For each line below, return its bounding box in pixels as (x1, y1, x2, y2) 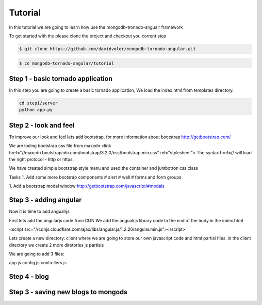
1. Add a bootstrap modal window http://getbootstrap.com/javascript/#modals (9, 183, 164, 189)
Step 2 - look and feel (9, 121, 75, 129)
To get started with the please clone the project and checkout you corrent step (9, 33, 166, 39)
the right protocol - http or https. (9, 157, 74, 162)
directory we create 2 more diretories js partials (9, 242, 104, 248)
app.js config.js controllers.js (9, 260, 67, 266)
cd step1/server (19, 100, 58, 106)
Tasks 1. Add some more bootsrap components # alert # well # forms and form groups (9, 174, 181, 180)
